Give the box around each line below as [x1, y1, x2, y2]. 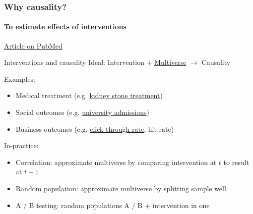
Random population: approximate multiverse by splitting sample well [15, 183, 226, 193]
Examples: [4, 73, 35, 84]
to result [223, 157, 250, 167]
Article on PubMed [4, 40, 63, 51]
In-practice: [4, 140, 39, 151]
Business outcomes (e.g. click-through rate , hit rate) [15, 123, 174, 134]
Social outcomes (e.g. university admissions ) [15, 107, 149, 117]
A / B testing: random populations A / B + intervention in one [15, 200, 210, 210]
